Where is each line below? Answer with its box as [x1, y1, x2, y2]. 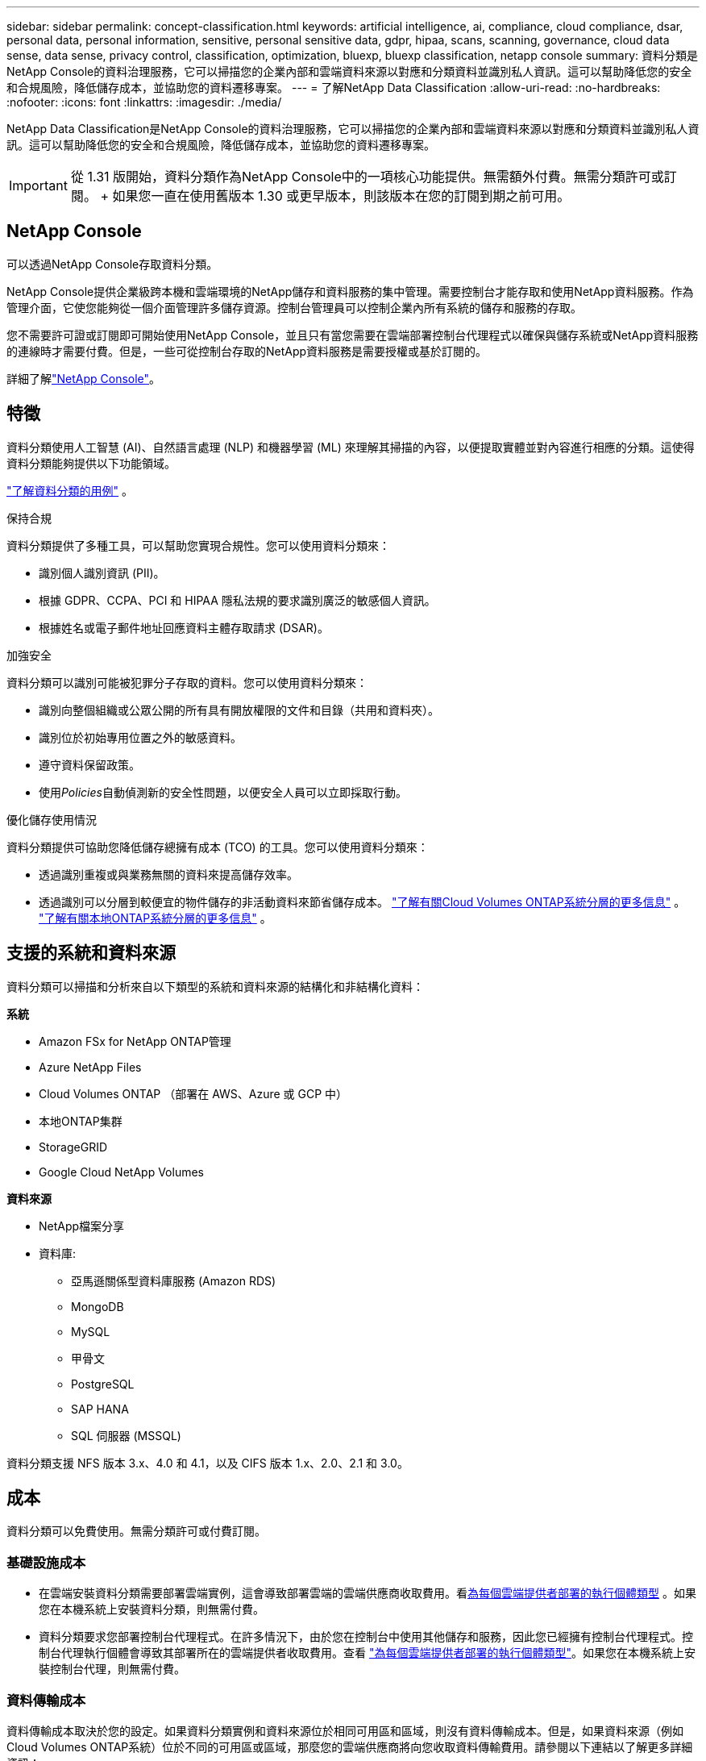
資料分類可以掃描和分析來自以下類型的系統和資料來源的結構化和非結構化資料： [6, 979, 424, 993]
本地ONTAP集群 [39, 1114, 123, 1128]
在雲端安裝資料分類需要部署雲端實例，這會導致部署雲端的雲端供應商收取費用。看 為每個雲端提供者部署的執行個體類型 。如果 [39, 1586, 696, 1601]
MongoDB [71, 1299, 124, 1313]
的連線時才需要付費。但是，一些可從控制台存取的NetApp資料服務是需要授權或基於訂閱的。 [6, 343, 488, 358]
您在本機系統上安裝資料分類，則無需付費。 [39, 1602, 264, 1617]
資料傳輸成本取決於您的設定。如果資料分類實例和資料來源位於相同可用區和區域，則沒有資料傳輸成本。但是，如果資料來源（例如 [6, 1723, 683, 1738]
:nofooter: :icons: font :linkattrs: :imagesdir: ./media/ [6, 95, 282, 109]
